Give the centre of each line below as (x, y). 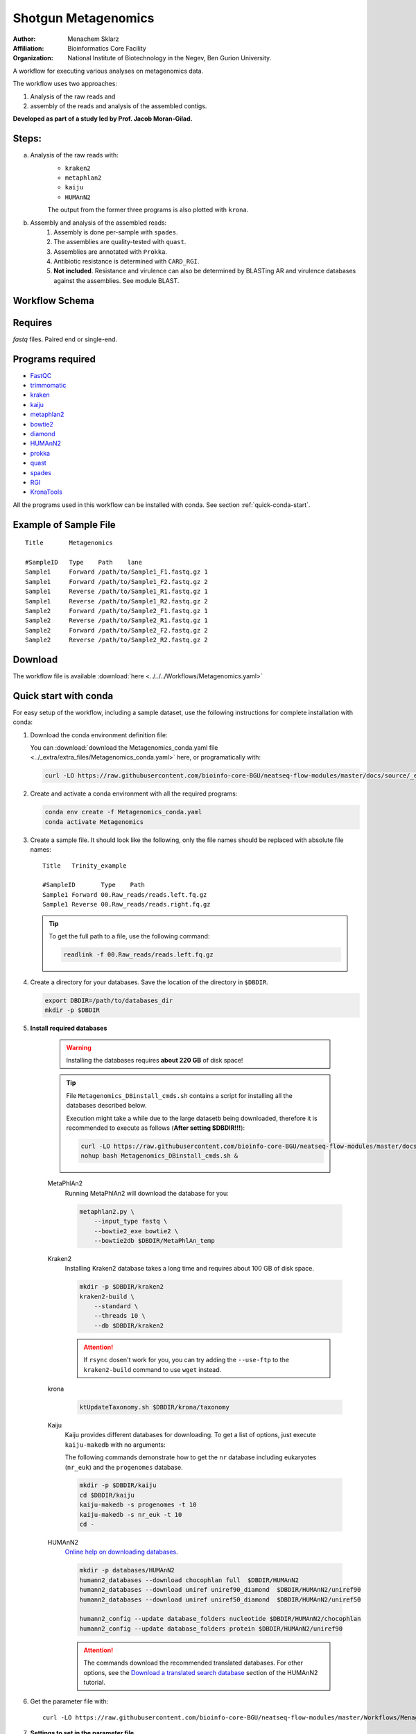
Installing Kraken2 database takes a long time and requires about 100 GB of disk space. (190, 1269)
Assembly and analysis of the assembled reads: (98, 223)
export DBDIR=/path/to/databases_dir (109, 1000)
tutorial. (94, 1682)
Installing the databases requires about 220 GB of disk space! (155, 1061)
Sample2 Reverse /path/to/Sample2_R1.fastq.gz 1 (116, 620)
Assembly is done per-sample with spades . (116, 232)
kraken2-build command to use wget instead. (153, 1369)
